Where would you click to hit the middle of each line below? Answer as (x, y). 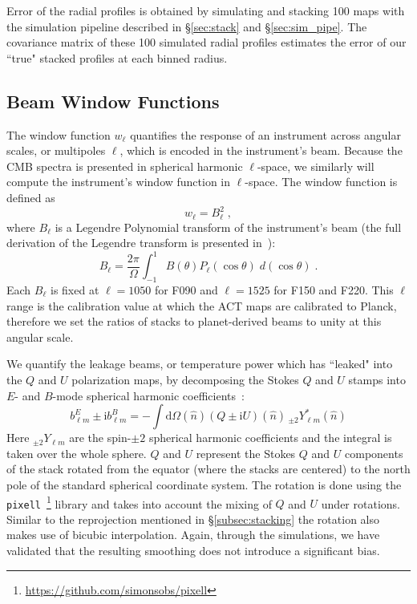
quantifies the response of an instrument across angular (265, 134)
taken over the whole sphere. (77, 453)
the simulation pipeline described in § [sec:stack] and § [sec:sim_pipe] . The (187, 26)
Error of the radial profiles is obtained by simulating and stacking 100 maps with (206, 10)
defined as (31, 197)
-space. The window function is (321, 182)
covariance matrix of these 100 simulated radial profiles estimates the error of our (206, 42)
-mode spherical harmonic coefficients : (148, 395)
